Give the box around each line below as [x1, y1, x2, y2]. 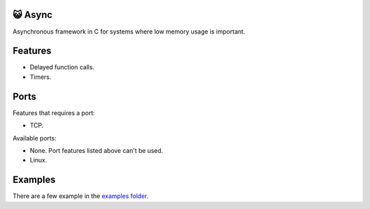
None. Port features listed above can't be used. [29, 146, 164, 154]
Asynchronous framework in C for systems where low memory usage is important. [12, 27, 246, 36]
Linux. [29, 156, 47, 164]
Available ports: [12, 134, 57, 142]
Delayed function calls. [29, 63, 95, 71]
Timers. [29, 73, 51, 81]
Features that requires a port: [12, 108, 95, 116]
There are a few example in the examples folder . [12, 192, 149, 200]
